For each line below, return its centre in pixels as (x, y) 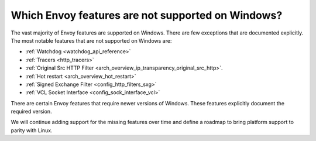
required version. (31, 112)
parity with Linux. (32, 130)
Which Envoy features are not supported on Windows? (147, 15)
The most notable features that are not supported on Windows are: (91, 40)
